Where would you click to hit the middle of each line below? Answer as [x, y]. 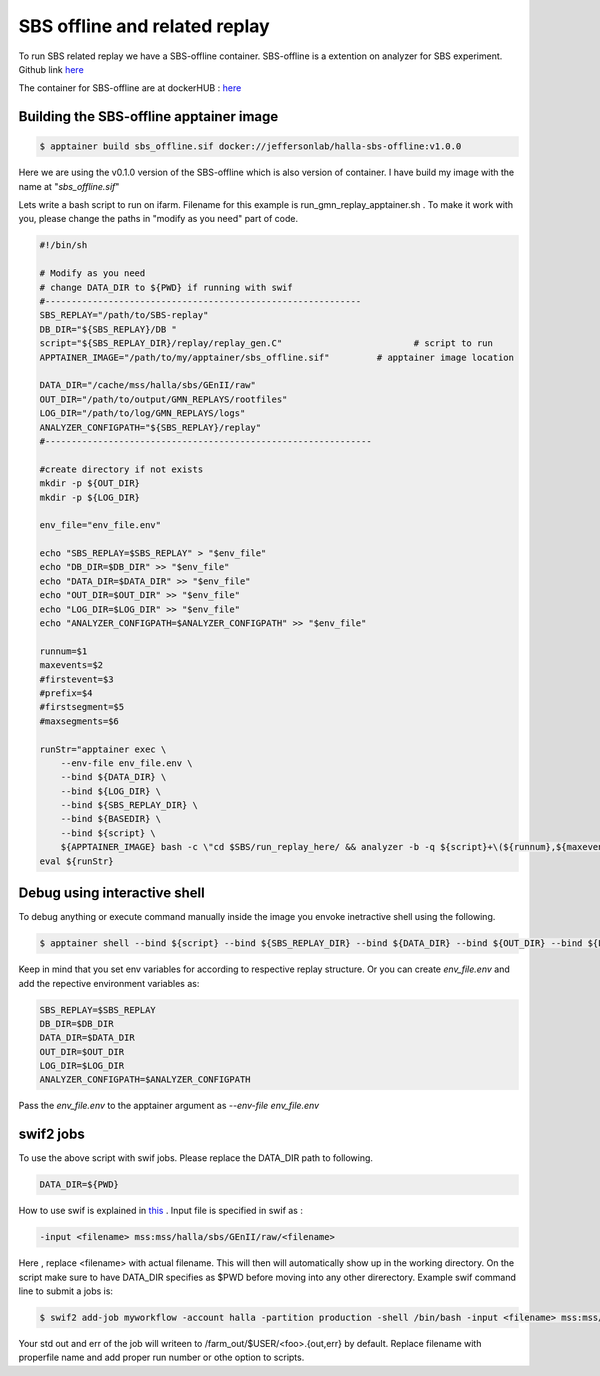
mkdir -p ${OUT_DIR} [89, 483]
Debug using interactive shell [111, 893]
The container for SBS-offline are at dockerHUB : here [130, 88]
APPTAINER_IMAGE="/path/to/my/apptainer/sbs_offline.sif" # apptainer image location [277, 357]
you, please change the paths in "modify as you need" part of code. [158, 219]
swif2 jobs [51, 1134]
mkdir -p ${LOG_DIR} [89, 497]
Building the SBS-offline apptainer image [148, 116]
